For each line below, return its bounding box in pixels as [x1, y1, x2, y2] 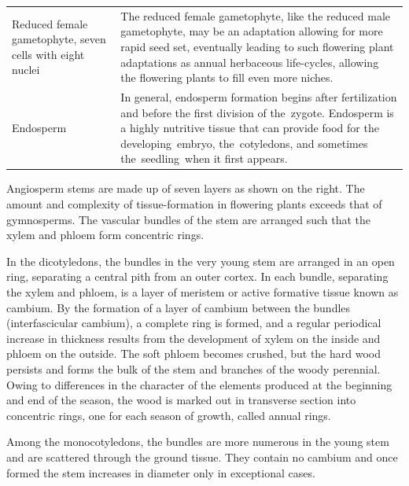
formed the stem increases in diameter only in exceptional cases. [6, 464, 315, 480]
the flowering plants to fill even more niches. [120, 69, 333, 86]
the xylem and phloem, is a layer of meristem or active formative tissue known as [6, 284, 399, 300]
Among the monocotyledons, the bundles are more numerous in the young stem [6, 433, 389, 450]
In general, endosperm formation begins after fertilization [120, 88, 397, 105]
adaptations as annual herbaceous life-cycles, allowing [120, 53, 379, 70]
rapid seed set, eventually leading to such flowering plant [120, 38, 394, 54]
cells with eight [12, 46, 85, 62]
